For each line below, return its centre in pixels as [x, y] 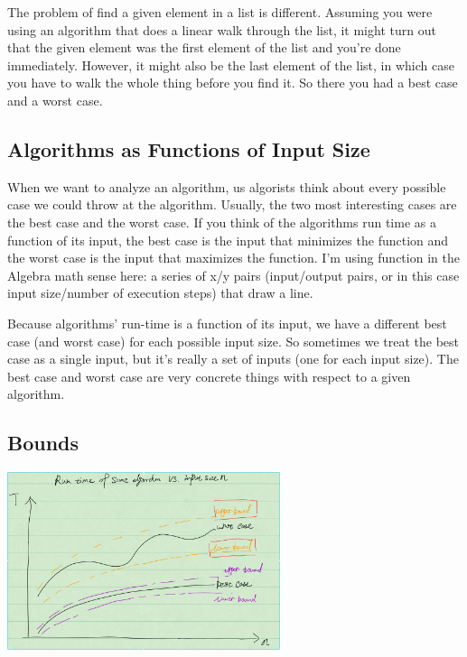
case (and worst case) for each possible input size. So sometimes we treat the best [233, 341]
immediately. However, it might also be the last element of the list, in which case [231, 65]
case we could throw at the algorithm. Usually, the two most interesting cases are [232, 204]
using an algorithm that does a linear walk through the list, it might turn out [222, 29]
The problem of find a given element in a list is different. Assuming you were [220, 12]
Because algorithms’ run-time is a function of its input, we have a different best [227, 323]
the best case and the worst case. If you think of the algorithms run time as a [222, 222]
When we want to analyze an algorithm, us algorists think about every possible [227, 186]
